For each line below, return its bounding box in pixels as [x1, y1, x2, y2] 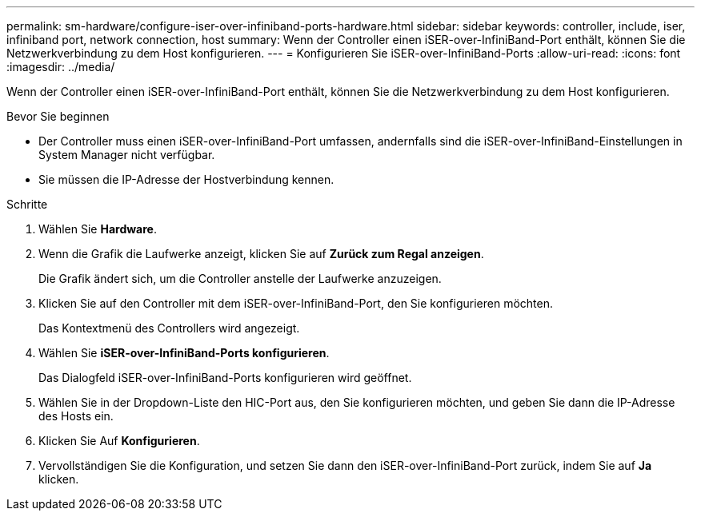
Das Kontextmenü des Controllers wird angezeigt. [38, 321, 300, 335]
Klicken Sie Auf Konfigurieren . [38, 434, 200, 447]
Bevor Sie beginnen [6, 109, 110, 123]
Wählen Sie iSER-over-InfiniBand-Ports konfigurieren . [38, 346, 330, 360]
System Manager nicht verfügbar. [38, 148, 215, 161]
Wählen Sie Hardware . [38, 222, 157, 236]
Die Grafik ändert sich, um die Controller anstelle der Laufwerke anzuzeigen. [38, 272, 442, 285]
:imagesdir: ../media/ [6, 60, 115, 74]
